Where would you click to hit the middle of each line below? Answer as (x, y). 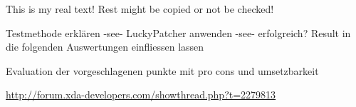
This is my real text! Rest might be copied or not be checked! (140, 9)
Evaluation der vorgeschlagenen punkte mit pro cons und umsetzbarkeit (162, 70)
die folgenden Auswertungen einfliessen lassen (105, 47)
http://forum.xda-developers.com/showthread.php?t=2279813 (141, 95)
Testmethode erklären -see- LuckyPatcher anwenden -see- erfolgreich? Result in (178, 32)
